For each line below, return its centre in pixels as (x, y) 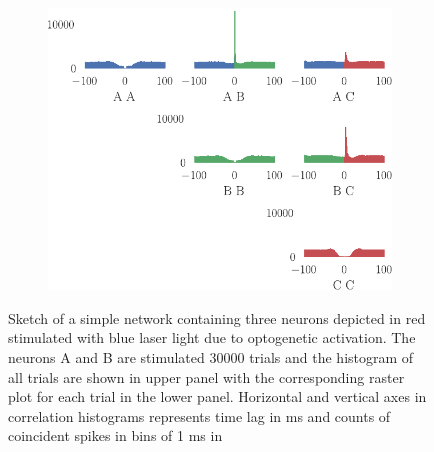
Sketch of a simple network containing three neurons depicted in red (217, 317)
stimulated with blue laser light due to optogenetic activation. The (212, 337)
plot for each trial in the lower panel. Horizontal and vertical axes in (217, 396)
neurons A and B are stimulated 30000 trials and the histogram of (211, 357)
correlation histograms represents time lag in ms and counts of (199, 415)
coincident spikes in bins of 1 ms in (115, 435)
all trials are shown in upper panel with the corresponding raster (206, 376)
